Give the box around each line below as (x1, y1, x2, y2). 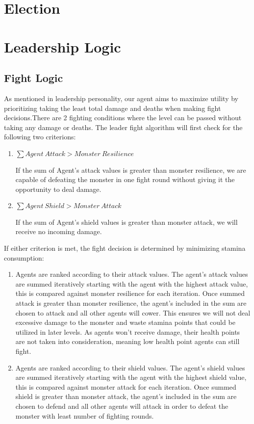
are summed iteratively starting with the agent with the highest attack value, (15, 278, 248, 289)
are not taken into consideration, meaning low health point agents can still (15, 336, 240, 346)
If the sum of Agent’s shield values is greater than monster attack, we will (15, 216, 238, 227)
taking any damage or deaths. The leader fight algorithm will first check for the (4, 122, 243, 132)
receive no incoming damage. (15, 226, 102, 237)
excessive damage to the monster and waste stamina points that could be (15, 317, 235, 327)
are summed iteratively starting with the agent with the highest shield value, (15, 372, 247, 382)
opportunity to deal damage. (15, 184, 102, 194)
